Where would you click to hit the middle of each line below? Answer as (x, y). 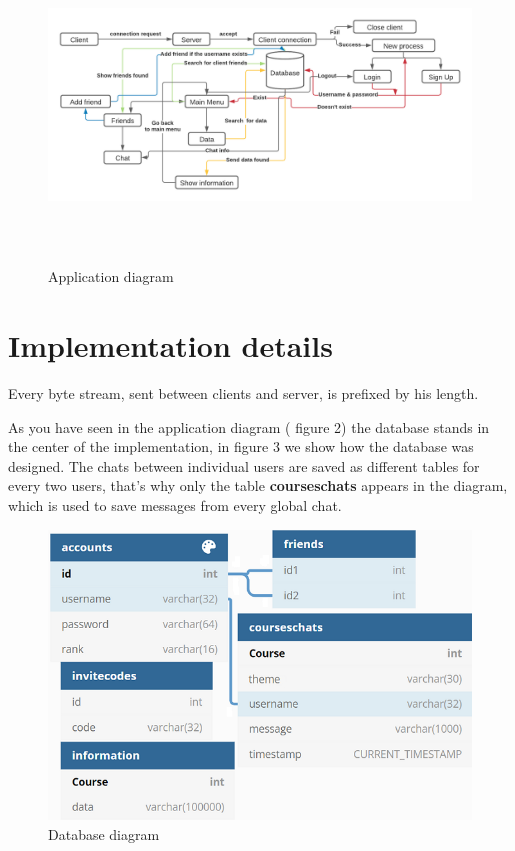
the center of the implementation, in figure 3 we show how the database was (241, 446)
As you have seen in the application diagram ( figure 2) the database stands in (249, 426)
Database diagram (104, 833)
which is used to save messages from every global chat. (175, 505)
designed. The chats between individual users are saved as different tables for (244, 465)
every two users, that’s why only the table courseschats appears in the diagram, (258, 485)
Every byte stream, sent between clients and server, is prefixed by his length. (243, 393)
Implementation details (170, 345)
